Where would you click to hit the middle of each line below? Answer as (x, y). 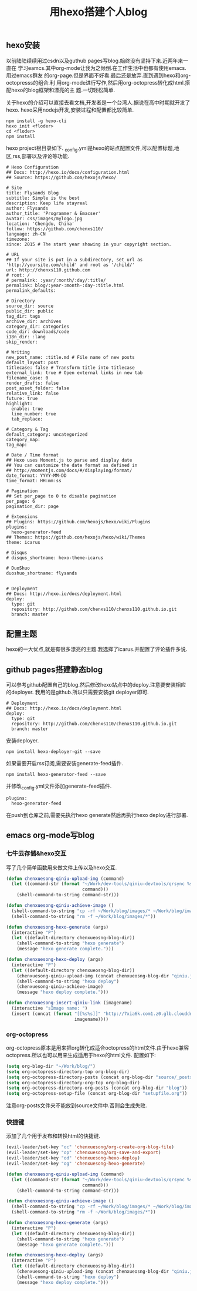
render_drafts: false (33, 383)
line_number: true (34, 414)
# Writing (18, 352)
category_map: (23, 440)
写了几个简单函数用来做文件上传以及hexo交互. (62, 868)
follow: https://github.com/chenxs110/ (55, 229)
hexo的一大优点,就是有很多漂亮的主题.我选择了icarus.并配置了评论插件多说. (97, 649)
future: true (22, 399)
